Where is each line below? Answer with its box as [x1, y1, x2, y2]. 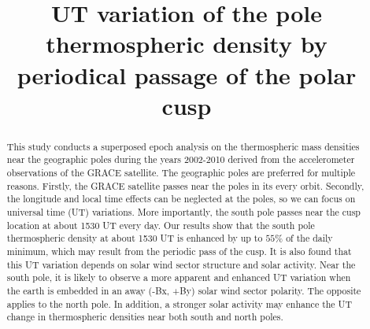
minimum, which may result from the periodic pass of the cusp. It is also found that [6, 244, 352, 257]
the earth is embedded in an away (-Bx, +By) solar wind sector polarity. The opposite [6, 283, 361, 297]
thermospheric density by [46, 28, 327, 60]
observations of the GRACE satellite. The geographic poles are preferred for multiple [6, 166, 355, 179]
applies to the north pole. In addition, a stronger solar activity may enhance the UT [6, 297, 353, 310]
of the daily [286, 231, 333, 245]
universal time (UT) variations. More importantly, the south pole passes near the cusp [6, 205, 361, 219]
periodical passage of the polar [17, 58, 357, 91]
